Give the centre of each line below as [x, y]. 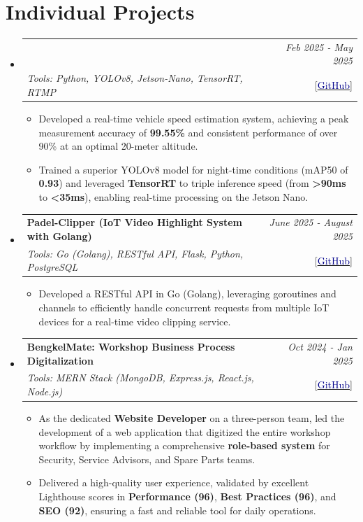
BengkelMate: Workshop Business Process [131, 346]
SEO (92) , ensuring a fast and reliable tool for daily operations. [177, 510]
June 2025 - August [311, 222]
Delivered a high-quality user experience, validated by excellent [174, 482]
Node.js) [45, 391]
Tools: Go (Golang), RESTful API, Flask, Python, [135, 253]
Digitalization [60, 360]
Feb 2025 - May [319, 47]
